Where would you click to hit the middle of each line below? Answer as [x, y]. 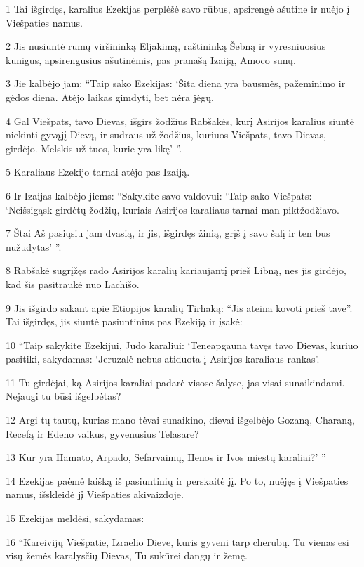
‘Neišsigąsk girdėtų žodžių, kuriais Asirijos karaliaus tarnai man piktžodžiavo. [173, 209]
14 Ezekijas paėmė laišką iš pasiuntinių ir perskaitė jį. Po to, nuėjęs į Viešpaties [177, 480]
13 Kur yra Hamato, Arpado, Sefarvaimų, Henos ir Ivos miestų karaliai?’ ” [166, 457]
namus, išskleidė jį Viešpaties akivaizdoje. [95, 494]
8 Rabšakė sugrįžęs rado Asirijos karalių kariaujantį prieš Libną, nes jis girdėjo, [176, 270]
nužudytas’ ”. [34, 246]
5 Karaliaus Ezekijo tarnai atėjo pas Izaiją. [98, 172]
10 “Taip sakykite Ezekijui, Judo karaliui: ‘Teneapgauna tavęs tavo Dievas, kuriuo [182, 345]
